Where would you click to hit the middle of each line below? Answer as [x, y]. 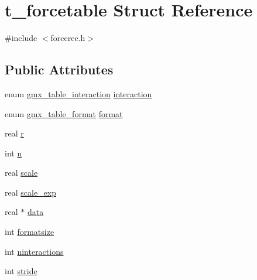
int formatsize [30, 232]
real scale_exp [30, 192]
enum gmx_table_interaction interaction [78, 93]
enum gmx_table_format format [64, 113]
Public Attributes [59, 69]
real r [14, 133]
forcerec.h [68, 38]
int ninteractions [34, 251]
